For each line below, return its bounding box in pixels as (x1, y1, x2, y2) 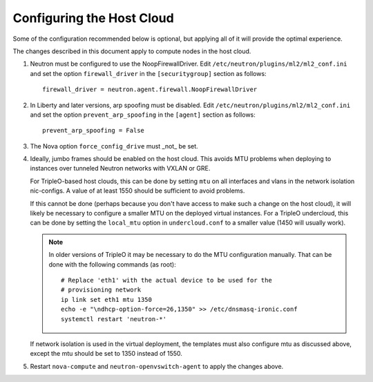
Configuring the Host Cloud (12, 10, 174, 26)
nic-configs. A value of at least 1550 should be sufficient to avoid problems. (30, 187, 245, 195)
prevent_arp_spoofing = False (42, 126, 145, 135)
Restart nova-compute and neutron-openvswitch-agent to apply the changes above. (30, 362, 284, 370)
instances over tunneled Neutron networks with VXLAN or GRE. (30, 164, 211, 173)
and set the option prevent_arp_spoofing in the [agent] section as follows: (30, 111, 256, 119)
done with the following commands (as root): (48, 260, 176, 269)
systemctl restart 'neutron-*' (61, 315, 167, 323)
